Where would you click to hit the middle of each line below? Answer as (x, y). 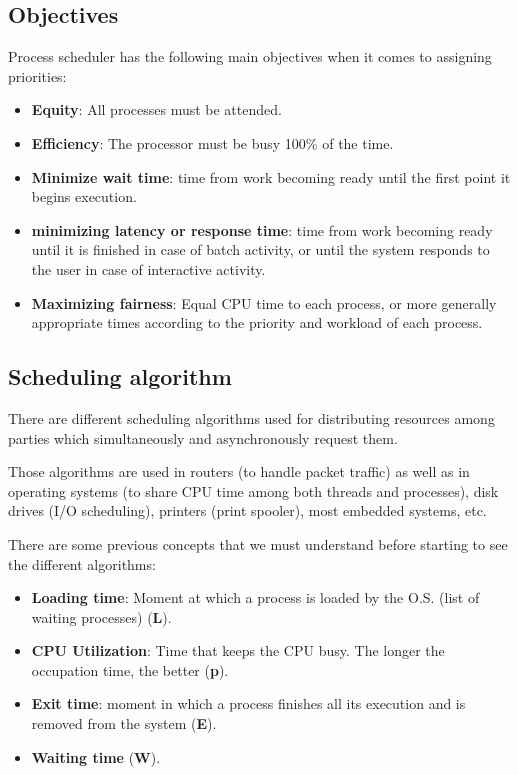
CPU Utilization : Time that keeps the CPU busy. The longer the (238, 650)
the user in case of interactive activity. (148, 268)
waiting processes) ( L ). (101, 616)
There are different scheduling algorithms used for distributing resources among (251, 417)
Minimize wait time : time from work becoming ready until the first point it (271, 176)
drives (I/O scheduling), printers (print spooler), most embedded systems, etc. (247, 510)
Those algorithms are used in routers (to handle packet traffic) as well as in (239, 471)
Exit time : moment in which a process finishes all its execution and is (248, 703)
